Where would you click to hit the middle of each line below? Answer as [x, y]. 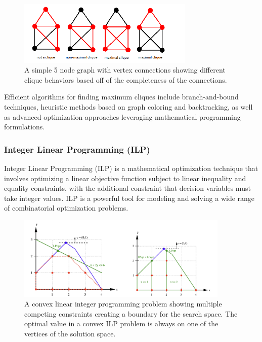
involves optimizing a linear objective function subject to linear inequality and [125, 178]
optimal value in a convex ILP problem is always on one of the [121, 323]
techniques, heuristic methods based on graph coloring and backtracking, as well [128, 107]
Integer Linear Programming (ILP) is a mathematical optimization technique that [131, 168]
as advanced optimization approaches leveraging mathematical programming [122, 116]
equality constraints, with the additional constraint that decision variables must [127, 188]
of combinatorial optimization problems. [66, 208]
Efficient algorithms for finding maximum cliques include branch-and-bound [121, 97]
